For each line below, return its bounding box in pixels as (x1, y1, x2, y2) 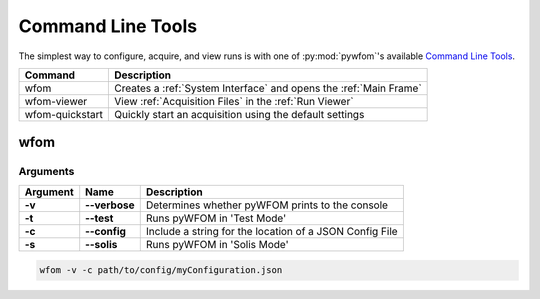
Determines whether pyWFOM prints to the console (145, 198, 389, 212)
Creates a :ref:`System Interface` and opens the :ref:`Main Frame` (114, 81, 422, 95)
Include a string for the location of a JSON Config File (145, 224, 399, 238)
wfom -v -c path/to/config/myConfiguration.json (39, 265, 283, 276)
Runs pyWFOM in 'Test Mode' (145, 211, 287, 225)
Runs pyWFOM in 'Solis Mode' (145, 237, 289, 251)
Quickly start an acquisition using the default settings (114, 107, 365, 121)
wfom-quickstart (24, 107, 104, 121)
